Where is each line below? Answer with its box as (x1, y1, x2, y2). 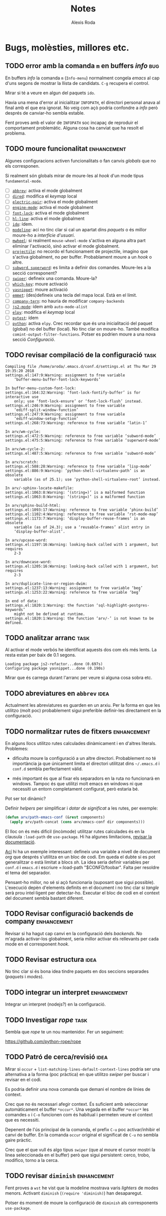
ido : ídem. (12, 221, 33, 227)
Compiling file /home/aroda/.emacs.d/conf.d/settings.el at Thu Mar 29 (5, 364, 156, 369)
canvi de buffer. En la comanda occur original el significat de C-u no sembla (5, 1132, 159, 1138)
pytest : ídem (12, 315, 39, 321)
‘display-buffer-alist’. (14, 529, 65, 534)
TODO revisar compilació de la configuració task (5, 351, 157, 359)
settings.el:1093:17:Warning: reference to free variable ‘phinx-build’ (5, 507, 159, 512)
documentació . (5, 839, 36, 845)
